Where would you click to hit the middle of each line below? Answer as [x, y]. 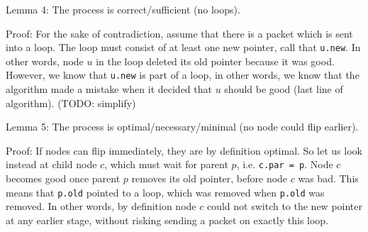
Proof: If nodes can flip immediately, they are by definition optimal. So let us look [184, 150]
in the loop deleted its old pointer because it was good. [215, 61]
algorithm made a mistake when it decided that [109, 89]
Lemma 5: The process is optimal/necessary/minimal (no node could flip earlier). [182, 127]
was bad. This [328, 178]
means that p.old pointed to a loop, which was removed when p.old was [165, 192]
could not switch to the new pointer [285, 206]
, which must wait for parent [166, 164]
